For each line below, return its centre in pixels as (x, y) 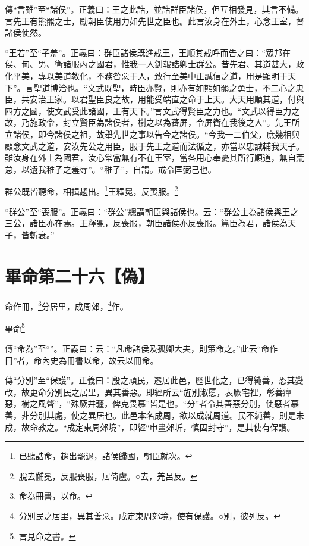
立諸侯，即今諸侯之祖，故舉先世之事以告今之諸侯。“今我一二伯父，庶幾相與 (152, 134)
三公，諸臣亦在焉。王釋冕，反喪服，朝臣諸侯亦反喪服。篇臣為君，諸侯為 (146, 223)
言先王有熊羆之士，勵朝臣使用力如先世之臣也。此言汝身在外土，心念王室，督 (154, 21)
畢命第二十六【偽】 (80, 275)
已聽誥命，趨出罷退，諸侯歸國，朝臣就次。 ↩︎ (105, 456)
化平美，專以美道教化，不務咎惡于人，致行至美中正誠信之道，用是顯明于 (146, 75)
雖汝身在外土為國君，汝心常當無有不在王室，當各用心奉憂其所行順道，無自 (150, 157)
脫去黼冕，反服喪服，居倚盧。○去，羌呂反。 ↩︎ (108, 475)
